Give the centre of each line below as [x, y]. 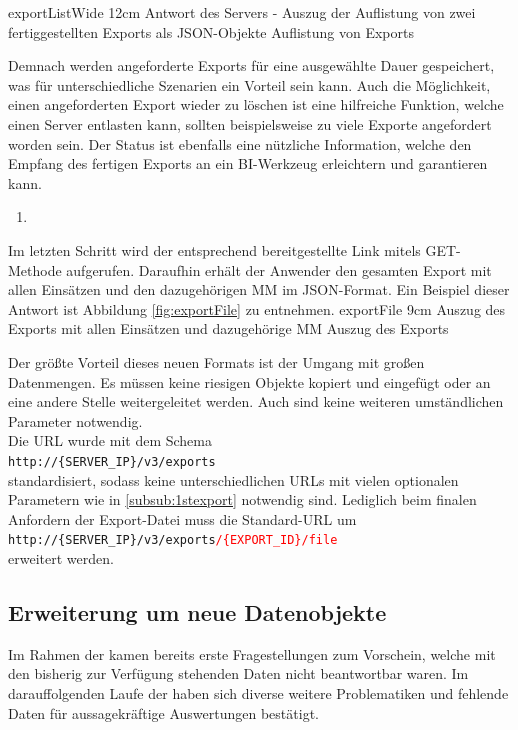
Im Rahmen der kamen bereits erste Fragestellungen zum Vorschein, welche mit [252, 653]
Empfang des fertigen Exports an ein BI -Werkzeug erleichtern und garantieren [248, 163]
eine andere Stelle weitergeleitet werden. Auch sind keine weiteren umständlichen [256, 401]
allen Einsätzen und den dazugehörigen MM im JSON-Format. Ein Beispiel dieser [259, 289]
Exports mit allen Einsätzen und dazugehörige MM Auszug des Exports [228, 328]
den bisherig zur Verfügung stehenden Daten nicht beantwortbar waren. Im [238, 673]
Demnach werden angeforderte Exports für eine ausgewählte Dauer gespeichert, [251, 65]
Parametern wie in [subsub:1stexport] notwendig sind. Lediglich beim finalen [242, 499]
